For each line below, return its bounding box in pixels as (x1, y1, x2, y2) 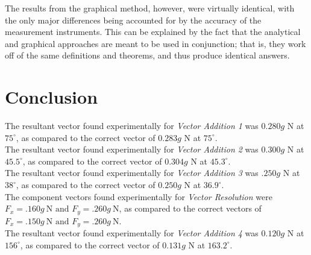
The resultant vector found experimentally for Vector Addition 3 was (5, 166, 259, 179)
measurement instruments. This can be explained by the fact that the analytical (5, 25, 301, 38)
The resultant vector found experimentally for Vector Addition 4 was (5, 227, 259, 239)
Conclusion (5, 84, 98, 109)
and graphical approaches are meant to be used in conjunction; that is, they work (5, 37, 306, 49)
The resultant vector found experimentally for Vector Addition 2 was (5, 143, 259, 156)
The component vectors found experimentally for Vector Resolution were (5, 190, 272, 203)
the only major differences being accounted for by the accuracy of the (5, 13, 262, 26)
